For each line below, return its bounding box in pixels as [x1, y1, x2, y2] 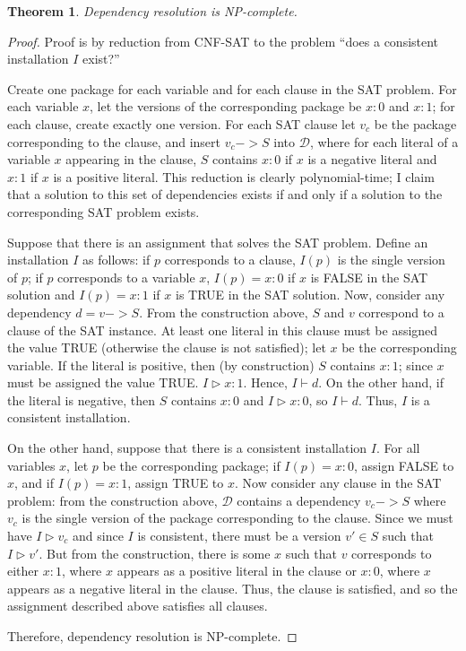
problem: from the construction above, [7, 490, 218, 509]
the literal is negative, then [7, 390, 156, 409]
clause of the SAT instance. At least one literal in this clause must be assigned [7, 320, 438, 339]
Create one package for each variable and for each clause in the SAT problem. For [7, 79, 457, 98]
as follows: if [82, 250, 151, 269]
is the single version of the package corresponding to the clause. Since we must [22, 508, 453, 527]
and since [73, 526, 124, 545]
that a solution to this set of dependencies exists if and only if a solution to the [7, 185, 443, 204]
